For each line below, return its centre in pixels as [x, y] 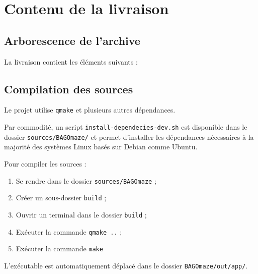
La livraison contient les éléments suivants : [71, 61]
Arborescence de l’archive [72, 40]
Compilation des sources [69, 89]
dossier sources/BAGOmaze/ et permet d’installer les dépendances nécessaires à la [129, 136]
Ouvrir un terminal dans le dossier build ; [81, 214]
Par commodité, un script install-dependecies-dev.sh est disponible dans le [126, 127]
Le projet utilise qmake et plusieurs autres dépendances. [90, 110]
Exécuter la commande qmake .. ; [69, 231]
